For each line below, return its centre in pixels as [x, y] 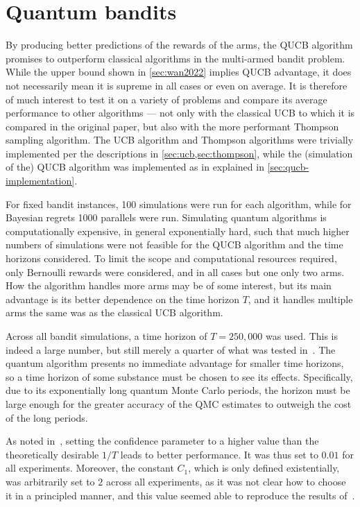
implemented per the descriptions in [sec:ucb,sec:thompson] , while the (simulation [179, 153]
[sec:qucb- [288, 167]
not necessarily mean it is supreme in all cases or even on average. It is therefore [177, 85]
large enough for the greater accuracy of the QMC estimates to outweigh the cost [179, 403]
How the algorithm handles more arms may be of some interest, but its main [169, 285]
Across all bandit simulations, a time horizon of [106, 336]
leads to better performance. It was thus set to [219, 454]
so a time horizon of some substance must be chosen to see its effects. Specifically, [179, 376]
